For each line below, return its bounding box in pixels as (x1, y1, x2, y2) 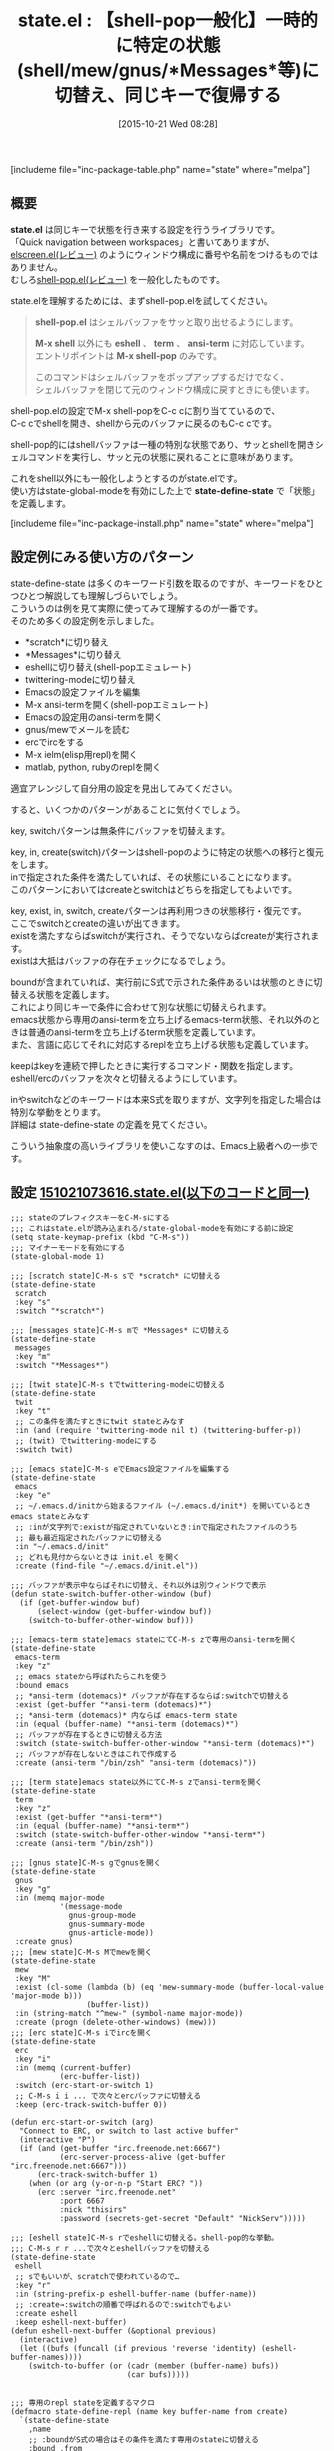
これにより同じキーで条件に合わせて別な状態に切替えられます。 (10, 1001, 272, 1013)
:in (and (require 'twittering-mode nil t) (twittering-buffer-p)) (14, 1426, 302, 1436)
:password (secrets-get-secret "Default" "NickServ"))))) (59, 2214, 307, 2224)
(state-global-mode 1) (10, 1252, 105, 1262)
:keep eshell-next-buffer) (14, 2317, 128, 2328)
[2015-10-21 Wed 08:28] (118, 117, 218, 130)
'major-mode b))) (10, 1991, 83, 2001)
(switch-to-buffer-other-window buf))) (28, 1616, 195, 1626)
